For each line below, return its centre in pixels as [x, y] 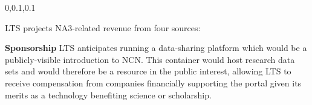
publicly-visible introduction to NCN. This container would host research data [150, 59]
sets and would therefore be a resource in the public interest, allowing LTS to [148, 71]
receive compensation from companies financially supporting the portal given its [153, 82]
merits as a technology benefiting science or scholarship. [108, 94]
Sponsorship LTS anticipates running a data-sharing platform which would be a [156, 48]
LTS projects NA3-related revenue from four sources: [103, 27]
